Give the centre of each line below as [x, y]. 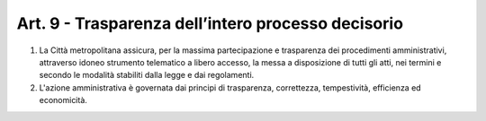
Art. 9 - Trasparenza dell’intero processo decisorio [210, 23]
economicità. [63, 100]
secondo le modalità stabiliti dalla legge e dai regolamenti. [147, 75]
